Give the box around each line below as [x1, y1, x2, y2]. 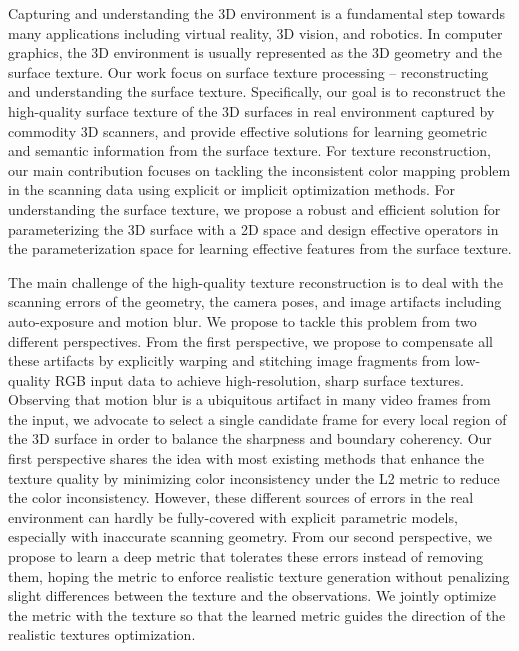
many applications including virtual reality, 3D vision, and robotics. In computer [8, 22, 503, 43]
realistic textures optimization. [8, 624, 196, 645]
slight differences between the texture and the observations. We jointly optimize [8, 585, 497, 606]
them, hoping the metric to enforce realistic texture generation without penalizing [8, 565, 510, 586]
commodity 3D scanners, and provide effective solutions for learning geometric [8, 120, 488, 141]
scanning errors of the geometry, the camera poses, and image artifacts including [8, 291, 502, 312]
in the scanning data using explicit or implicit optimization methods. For [8, 179, 455, 200]
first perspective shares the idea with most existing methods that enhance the [8, 448, 484, 469]
